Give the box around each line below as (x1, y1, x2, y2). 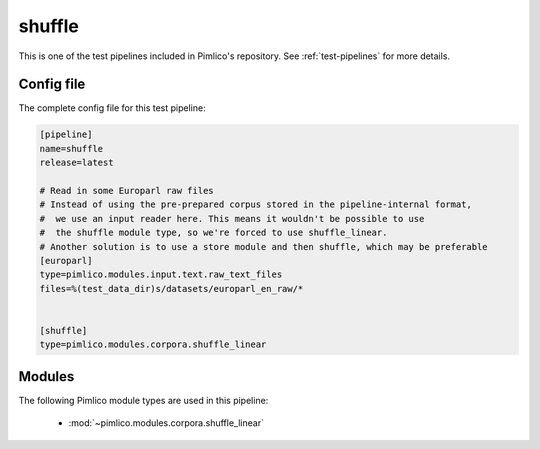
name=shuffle (39, 143, 104, 154)
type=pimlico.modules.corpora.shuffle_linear (39, 339, 267, 350)
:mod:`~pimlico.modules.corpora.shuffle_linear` (68, 417, 265, 429)
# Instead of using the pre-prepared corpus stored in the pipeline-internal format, (39, 199, 472, 210)
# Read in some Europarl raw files (39, 185, 214, 196)
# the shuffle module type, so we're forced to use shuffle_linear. (39, 227, 388, 239)
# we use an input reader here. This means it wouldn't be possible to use (39, 213, 425, 224)
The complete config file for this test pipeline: (18, 102, 206, 114)
